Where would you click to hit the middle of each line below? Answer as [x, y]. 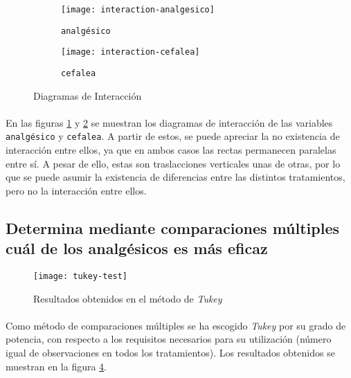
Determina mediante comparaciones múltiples [173, 227]
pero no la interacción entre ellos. [76, 190]
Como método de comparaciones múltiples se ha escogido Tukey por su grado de [176, 325]
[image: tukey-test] [81, 277]
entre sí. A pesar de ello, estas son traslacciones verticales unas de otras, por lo [173, 163]
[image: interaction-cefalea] [130, 52]
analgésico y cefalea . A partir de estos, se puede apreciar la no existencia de [173, 136]
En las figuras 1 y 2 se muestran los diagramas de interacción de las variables [169, 122]
